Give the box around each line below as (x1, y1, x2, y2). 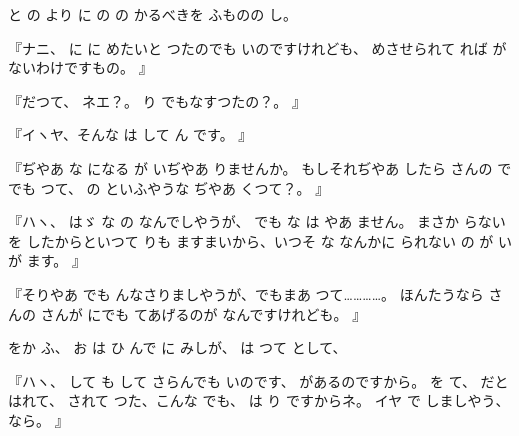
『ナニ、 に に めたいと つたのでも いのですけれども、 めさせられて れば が (8, 37, 507, 58)
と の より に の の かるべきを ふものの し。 (8, 4, 298, 24)
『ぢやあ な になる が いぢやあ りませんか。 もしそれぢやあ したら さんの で (8, 157, 512, 178)
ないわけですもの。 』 (8, 57, 153, 78)
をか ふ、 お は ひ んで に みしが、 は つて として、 (8, 337, 347, 358)
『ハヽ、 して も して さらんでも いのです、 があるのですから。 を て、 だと (8, 370, 509, 391)
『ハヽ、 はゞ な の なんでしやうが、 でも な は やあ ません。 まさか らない (8, 211, 506, 232)
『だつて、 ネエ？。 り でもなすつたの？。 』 (8, 90, 306, 111)
